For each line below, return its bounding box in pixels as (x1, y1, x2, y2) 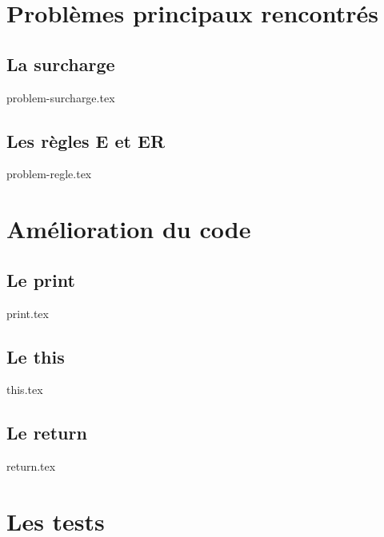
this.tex (6, 381, 43, 398)
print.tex (6, 304, 49, 321)
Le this (6, 344, 65, 368)
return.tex (6, 458, 56, 475)
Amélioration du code (6, 213, 251, 245)
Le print (6, 267, 75, 292)
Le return (6, 420, 87, 445)
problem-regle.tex (6, 165, 92, 182)
